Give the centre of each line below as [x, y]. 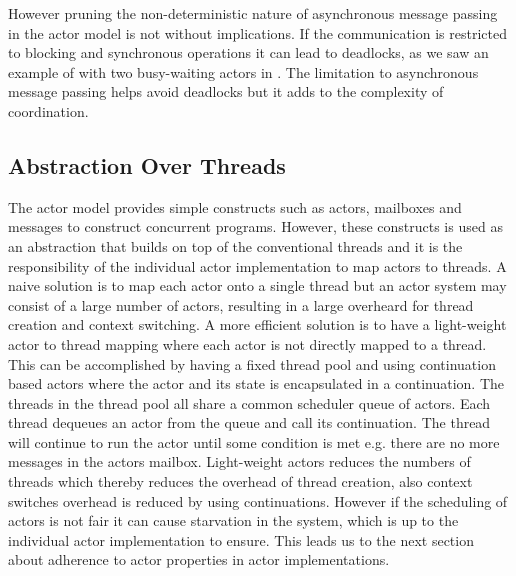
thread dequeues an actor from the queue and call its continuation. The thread [249, 422]
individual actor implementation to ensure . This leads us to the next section [241, 539]
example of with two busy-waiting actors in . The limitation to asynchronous [243, 71]
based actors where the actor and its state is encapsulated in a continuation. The [256, 383]
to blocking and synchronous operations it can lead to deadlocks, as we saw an [248, 52]
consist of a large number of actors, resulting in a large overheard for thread [241, 304]
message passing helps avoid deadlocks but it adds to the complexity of [226, 91]
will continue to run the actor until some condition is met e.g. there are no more [254, 441]
